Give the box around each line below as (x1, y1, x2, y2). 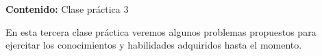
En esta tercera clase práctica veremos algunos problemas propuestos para (5, 24, 317, 38)
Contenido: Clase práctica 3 (5, 2, 129, 16)
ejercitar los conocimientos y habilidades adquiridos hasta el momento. (5, 38, 302, 52)
